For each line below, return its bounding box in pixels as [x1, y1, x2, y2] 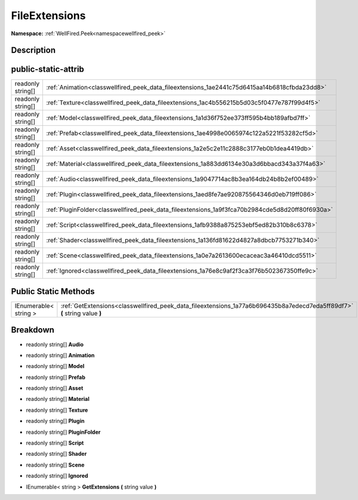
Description [11, 45, 56, 55]
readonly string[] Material [26, 396, 89, 403]
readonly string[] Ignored [26, 472, 89, 480]
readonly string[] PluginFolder [26, 428, 101, 436]
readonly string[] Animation [26, 351, 95, 359]
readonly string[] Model [26, 363, 85, 370]
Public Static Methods [11, 286, 95, 297]
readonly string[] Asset [26, 385, 84, 392]
